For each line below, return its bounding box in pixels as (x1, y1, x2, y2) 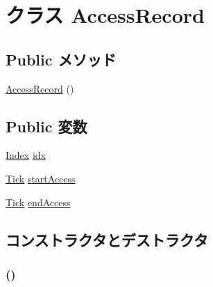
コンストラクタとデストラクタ (6, 228, 208, 250)
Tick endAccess (6, 194, 71, 209)
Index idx (6, 148, 46, 162)
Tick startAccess (6, 171, 76, 185)
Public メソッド (6, 48, 117, 70)
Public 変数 (6, 115, 87, 137)
